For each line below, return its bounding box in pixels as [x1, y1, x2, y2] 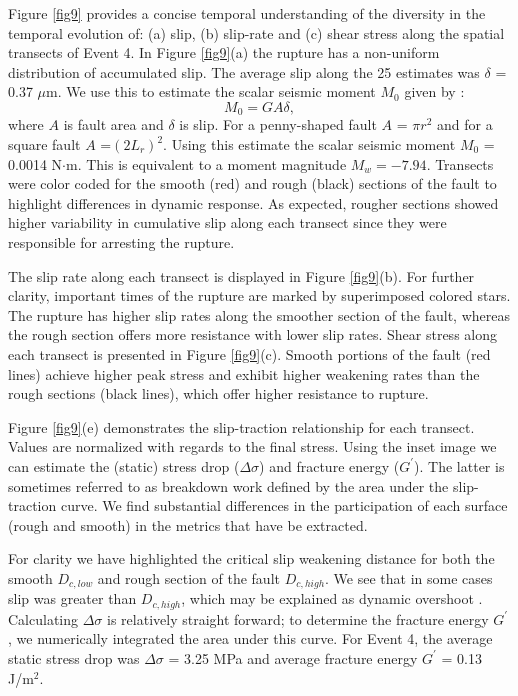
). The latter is [414, 455, 505, 476]
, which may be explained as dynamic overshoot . [181, 588, 483, 609]
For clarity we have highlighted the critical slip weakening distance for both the [8, 548, 495, 569]
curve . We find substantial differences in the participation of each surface [60, 495, 508, 516]
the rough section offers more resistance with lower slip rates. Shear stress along [8, 324, 497, 345]
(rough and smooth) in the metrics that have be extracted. [8, 514, 368, 535]
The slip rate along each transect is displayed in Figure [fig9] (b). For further [8, 265, 475, 286]
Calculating [8, 608, 79, 629]
